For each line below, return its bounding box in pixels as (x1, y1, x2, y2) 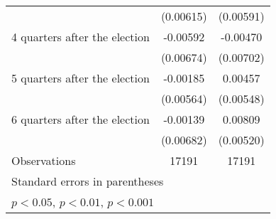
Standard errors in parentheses (11, 173, 164, 189)
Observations (11, 152, 76, 169)
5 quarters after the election (11, 70, 150, 86)
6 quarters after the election (11, 111, 150, 127)
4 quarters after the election (11, 28, 150, 45)
